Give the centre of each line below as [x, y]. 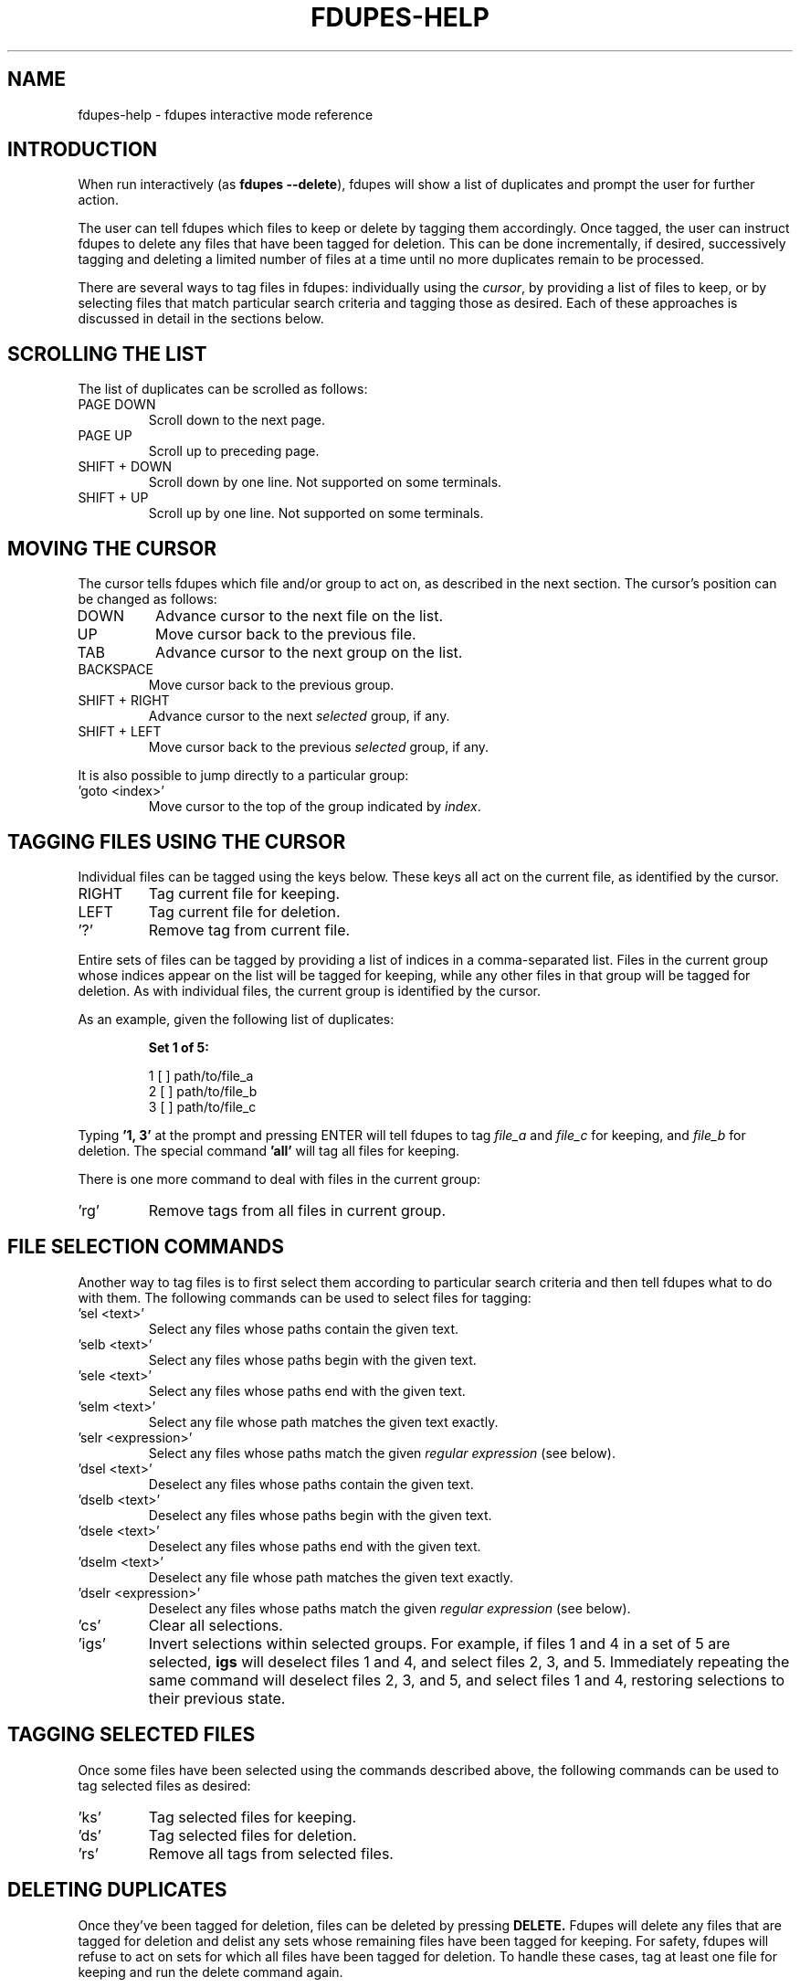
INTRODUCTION [83, 150]
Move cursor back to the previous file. [286, 634]
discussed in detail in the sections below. [201, 319]
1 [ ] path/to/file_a [201, 1075]
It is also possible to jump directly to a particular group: [243, 776]
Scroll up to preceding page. [234, 451]
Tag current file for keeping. [244, 893]
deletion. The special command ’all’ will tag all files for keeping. [269, 1150]
